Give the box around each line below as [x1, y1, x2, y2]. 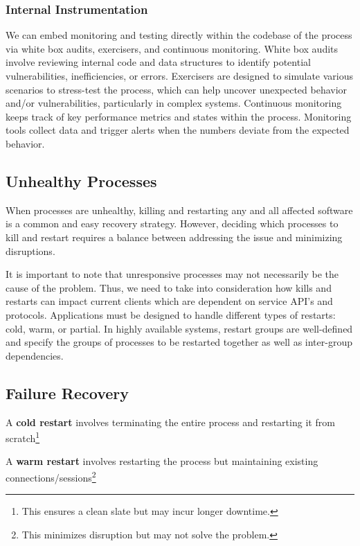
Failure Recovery [6, 382, 129, 403]
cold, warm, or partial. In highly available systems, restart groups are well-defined [6, 321, 353, 335]
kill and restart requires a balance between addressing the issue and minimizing [6, 229, 343, 244]
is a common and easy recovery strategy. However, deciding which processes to [6, 216, 339, 231]
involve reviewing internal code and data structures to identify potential [6, 55, 311, 69]
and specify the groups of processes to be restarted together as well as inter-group [6, 335, 352, 349]
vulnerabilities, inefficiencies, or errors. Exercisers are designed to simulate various [6, 69, 354, 82]
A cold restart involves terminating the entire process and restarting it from [6, 414, 335, 429]
